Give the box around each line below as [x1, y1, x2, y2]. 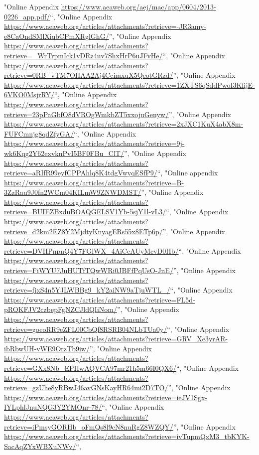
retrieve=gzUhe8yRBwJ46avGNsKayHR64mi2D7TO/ [4, 382, 168, 393]
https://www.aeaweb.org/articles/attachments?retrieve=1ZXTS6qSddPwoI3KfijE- [4, 79, 255, 90]
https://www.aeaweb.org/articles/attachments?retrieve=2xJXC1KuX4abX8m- [4, 119, 244, 129]
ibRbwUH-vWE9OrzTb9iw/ [4, 343, 90, 353]
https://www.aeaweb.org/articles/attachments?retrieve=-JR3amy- [4, 21, 206, 31]
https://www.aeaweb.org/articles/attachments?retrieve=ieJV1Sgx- [4, 392, 208, 402]
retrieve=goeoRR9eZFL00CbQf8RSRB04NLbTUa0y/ [4, 323, 167, 334]
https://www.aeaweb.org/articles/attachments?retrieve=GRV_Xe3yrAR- [4, 333, 228, 344]
